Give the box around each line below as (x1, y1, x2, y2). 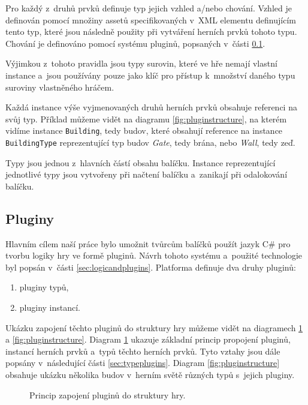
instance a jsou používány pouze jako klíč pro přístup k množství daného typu (5, 68, 295, 81)
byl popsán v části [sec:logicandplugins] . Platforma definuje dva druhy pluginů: (5, 260, 296, 273)
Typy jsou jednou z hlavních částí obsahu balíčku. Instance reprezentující (5, 156, 276, 169)
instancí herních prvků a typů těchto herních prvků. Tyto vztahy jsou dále (5, 344, 280, 357)
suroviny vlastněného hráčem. (5, 80, 114, 93)
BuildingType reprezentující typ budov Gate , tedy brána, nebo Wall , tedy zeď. (5, 136, 295, 148)
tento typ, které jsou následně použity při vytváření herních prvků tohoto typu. (5, 25, 297, 38)
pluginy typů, (19, 281, 69, 293)
